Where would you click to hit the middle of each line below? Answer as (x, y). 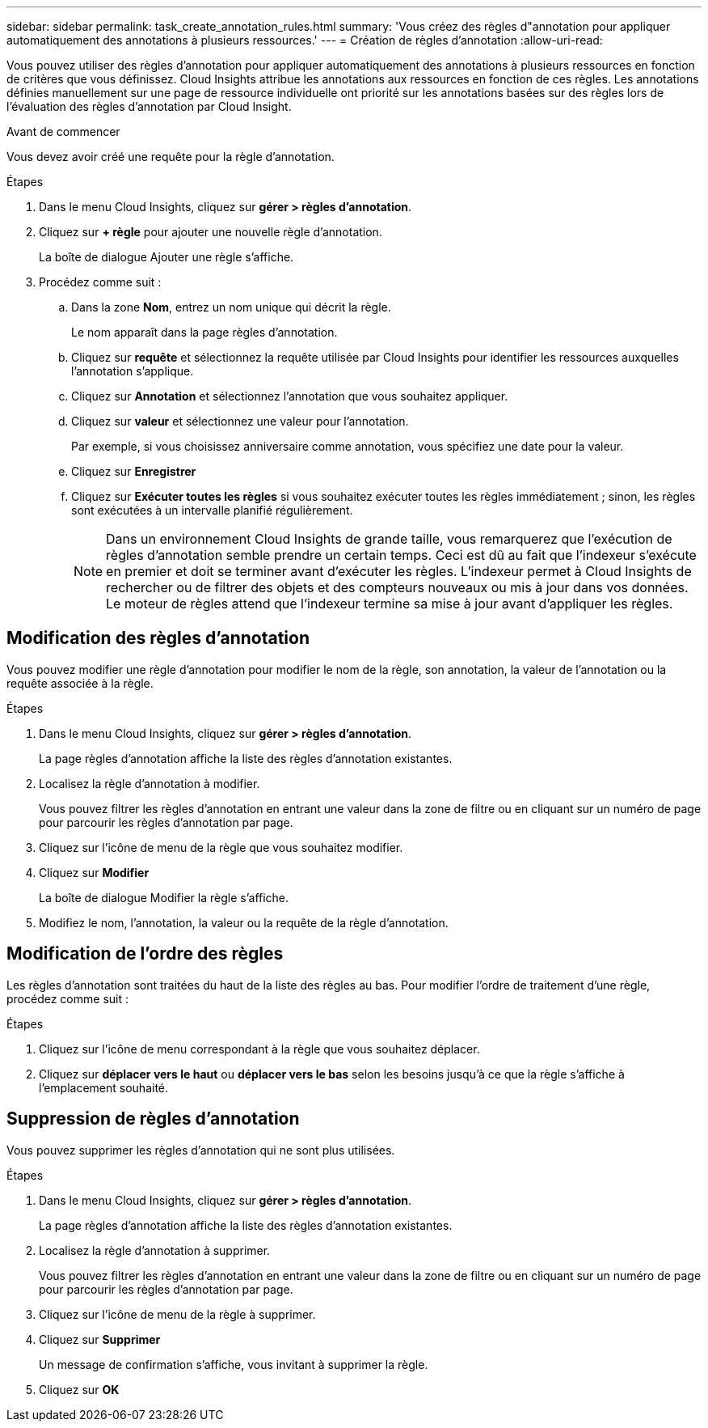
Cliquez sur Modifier (94, 872)
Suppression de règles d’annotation (153, 1119)
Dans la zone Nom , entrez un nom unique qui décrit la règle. (231, 307)
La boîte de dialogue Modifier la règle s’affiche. (164, 897)
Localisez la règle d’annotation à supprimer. (155, 1250)
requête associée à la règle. (80, 683)
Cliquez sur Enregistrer (134, 471)
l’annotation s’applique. (133, 371)
